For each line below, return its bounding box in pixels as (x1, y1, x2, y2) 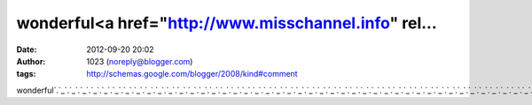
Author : (16, 56, 46, 66)
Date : (16, 44, 37, 55)
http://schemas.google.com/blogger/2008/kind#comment (86, 69, 298, 79)
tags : (16, 69, 36, 79)
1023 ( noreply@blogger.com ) (86, 56, 193, 66)
